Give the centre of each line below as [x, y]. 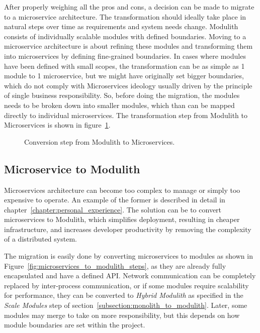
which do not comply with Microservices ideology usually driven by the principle [128, 85]
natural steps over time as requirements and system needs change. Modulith [121, 26]
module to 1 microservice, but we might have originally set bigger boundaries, [124, 76]
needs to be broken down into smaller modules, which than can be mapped [119, 105]
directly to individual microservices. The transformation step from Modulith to [126, 115]
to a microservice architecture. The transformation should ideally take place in [125, 16]
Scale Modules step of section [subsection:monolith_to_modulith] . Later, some [126, 305]
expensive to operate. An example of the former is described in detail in [115, 200]
